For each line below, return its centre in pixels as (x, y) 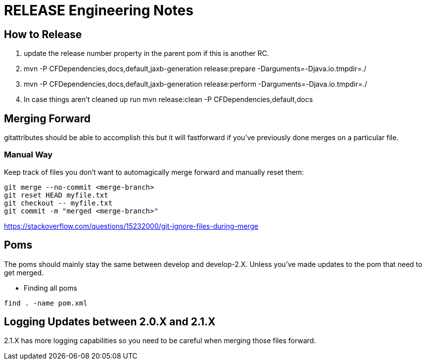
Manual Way (28, 155)
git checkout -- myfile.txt (58, 203)
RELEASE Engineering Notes (99, 10)
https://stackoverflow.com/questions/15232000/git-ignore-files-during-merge (131, 226)
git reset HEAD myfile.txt (56, 195)
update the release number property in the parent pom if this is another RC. (146, 53)
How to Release (43, 34)
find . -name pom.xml (46, 303)
